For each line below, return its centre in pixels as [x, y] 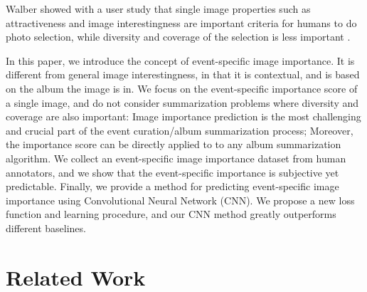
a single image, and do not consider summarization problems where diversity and [182, 102]
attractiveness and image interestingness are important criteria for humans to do [181, 22]
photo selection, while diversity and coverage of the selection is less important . [178, 37]
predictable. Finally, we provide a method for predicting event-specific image [172, 186]
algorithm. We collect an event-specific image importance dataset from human [176, 158]
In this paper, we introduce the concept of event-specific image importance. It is [180, 60]
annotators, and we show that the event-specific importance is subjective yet [172, 172]
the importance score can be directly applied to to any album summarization [174, 144]
